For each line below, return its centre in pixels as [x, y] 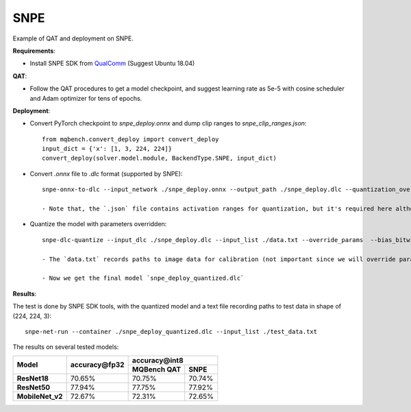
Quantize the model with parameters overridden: [98, 224]
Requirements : [34, 51]
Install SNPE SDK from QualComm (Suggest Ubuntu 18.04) [112, 63]
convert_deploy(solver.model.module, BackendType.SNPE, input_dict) [159, 158]
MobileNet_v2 [40, 396]
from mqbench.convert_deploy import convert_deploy [130, 139]
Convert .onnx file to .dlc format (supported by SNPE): [106, 173]
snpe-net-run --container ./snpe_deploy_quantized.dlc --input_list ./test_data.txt [171, 331]
